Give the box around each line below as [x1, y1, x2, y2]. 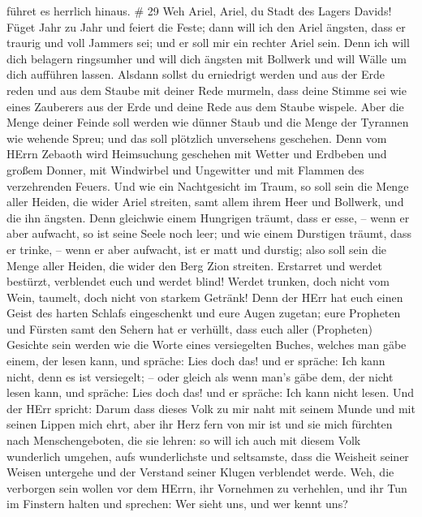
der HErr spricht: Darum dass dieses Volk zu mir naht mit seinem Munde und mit [6, 399, 416, 416]
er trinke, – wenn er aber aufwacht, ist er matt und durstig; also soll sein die [6, 240, 387, 257]
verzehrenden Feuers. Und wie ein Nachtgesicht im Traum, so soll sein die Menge [6, 177, 409, 194]
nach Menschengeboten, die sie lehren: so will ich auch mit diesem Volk [6, 432, 361, 449]
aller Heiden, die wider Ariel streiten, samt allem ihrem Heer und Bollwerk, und [6, 193, 404, 210]
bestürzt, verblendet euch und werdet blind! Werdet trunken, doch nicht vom [6, 273, 390, 290]
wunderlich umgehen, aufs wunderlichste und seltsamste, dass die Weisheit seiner [6, 447, 409, 464]
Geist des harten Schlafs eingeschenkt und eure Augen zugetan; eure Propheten [6, 304, 401, 321]
